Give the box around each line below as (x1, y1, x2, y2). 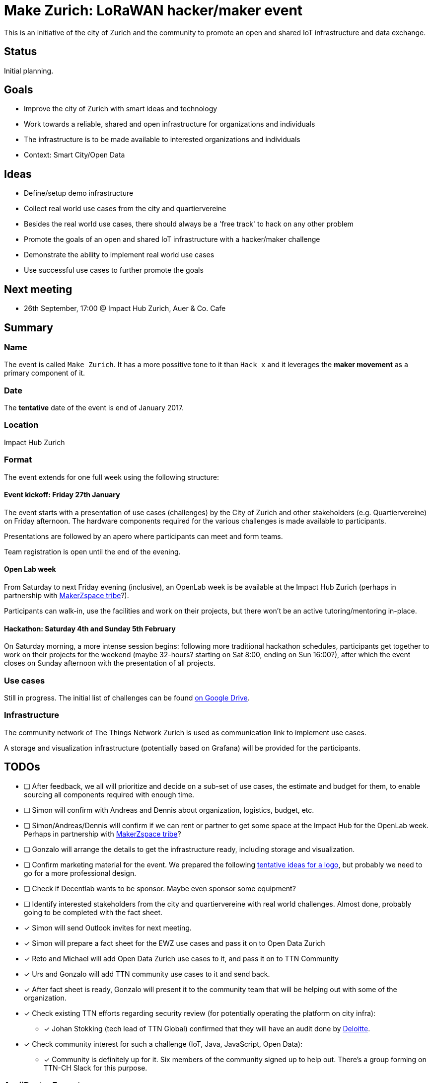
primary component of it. (4, 369, 85, 378)
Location (4, 420, 39, 430)
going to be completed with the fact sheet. (24, 908, 163, 917)
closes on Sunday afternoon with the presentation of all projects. (4, 659, 216, 668)
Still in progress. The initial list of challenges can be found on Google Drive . (4, 694, 250, 702)
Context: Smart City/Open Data (24, 151, 125, 159)
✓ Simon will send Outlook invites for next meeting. (24, 923, 192, 932)
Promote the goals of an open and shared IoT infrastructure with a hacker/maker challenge (24, 235, 320, 244)
